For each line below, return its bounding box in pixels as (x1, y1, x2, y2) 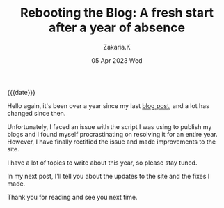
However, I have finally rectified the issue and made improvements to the (7, 138, 216, 146)
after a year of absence (48, 20, 186, 36)
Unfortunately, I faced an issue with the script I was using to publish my (7, 122, 212, 131)
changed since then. (7, 109, 66, 117)
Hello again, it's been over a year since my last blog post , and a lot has (7, 101, 210, 110)
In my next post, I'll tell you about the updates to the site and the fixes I (7, 172, 210, 180)
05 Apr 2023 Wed (91, 56, 143, 64)
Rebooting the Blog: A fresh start (19, 5, 214, 21)
